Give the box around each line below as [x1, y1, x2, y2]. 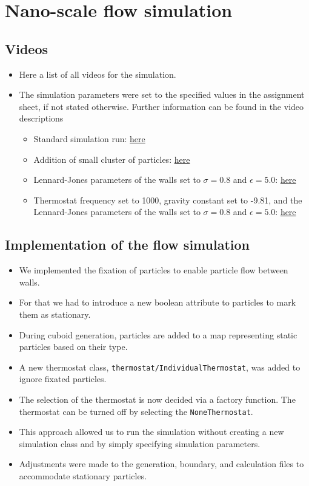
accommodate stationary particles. [19, 469, 147, 482]
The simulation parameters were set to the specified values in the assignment [19, 88, 305, 101]
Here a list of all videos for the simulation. [19, 67, 176, 80]
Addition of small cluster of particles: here [33, 152, 190, 165]
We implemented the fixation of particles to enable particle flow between [19, 264, 288, 276]
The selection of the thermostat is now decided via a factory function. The [19, 392, 296, 405]
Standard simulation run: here [33, 132, 145, 145]
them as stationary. [19, 307, 91, 320]
